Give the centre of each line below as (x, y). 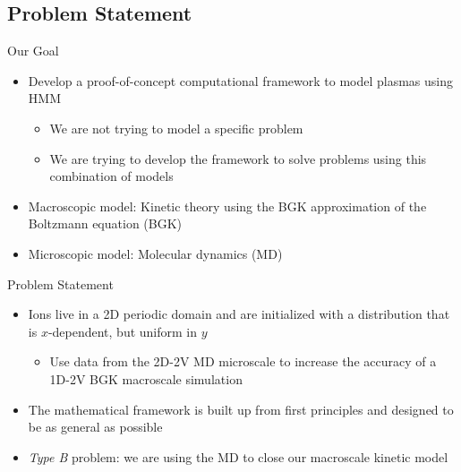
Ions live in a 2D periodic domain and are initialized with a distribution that (239, 314)
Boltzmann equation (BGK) (105, 223)
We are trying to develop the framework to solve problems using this (238, 158)
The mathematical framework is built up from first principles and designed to (241, 409)
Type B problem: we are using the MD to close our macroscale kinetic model (238, 456)
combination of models (111, 176)
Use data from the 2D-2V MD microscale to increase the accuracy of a (243, 361)
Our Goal (33, 51)
